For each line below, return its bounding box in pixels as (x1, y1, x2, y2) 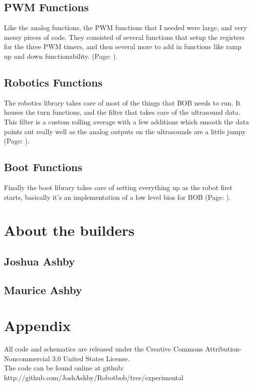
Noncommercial (4, 353, 50, 363)
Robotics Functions (4, 74, 103, 89)
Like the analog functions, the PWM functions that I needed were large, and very (4, 22, 247, 33)
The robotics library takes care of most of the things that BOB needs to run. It (4, 97, 241, 107)
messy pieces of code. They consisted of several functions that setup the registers (4, 32, 245, 42)
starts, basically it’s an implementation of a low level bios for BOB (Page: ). (4, 192, 231, 202)
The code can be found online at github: (4, 363, 124, 373)
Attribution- (205, 344, 242, 354)
